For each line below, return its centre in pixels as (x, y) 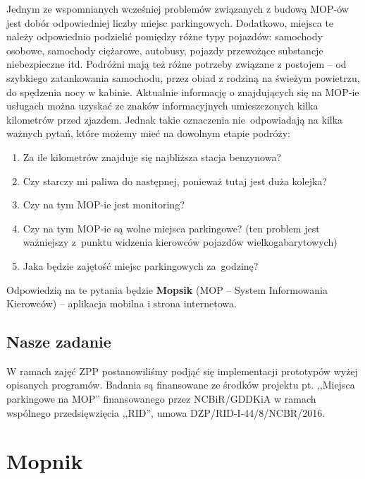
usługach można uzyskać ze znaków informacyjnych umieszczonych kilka (162, 106)
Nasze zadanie (59, 342)
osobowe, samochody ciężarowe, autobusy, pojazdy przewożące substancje (165, 50)
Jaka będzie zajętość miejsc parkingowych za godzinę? (141, 265)
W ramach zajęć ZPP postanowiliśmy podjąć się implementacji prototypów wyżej (182, 371)
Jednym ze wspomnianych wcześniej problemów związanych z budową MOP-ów (178, 8)
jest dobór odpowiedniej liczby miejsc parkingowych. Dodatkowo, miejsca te (170, 22)
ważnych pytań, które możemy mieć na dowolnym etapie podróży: (148, 133)
